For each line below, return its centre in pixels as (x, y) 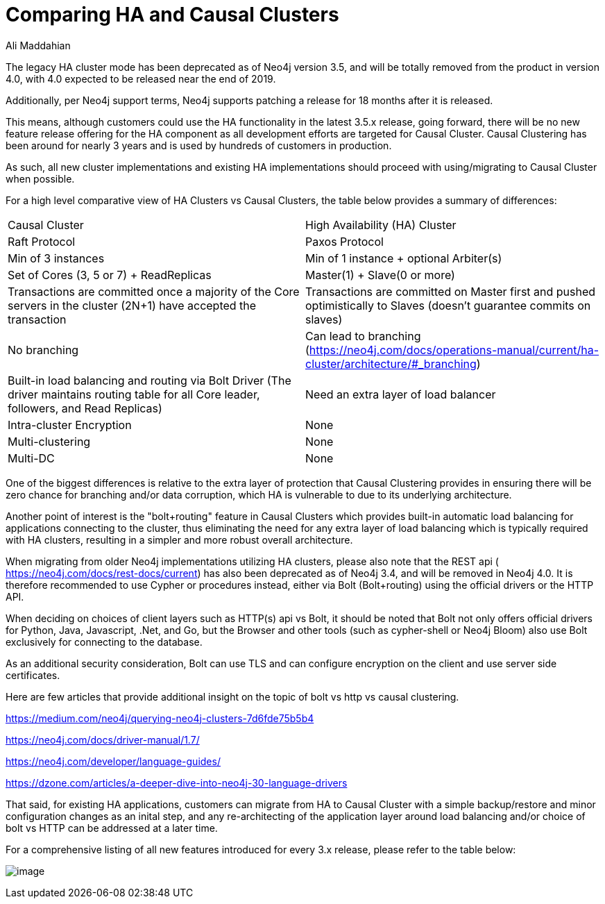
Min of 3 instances (56, 258)
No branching (43, 350)
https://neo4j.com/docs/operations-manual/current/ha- (454, 350)
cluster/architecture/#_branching (391, 363)
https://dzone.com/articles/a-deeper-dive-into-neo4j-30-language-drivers (177, 782)
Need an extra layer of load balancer (401, 394)
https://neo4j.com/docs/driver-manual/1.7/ (103, 739)
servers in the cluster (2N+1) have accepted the (132, 305)
